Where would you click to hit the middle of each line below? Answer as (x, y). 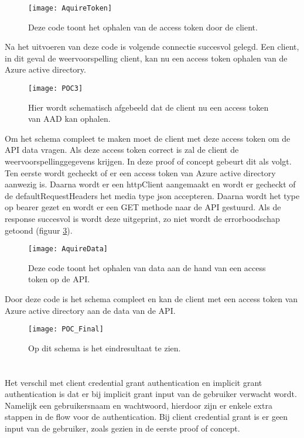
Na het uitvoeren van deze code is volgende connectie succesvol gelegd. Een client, (152, 47)
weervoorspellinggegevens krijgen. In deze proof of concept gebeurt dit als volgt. (148, 161)
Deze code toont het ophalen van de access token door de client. (143, 27)
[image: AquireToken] (70, 8)
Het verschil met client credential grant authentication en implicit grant (134, 382)
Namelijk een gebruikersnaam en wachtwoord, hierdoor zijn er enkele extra (139, 405)
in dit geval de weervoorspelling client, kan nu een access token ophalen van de (146, 58)
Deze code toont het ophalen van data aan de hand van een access (147, 267)
